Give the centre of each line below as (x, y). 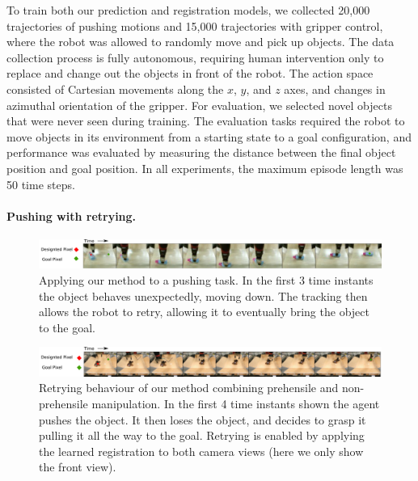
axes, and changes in (335, 89)
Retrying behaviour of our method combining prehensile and (189, 388)
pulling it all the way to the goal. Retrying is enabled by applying (202, 435)
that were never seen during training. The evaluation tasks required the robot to (206, 121)
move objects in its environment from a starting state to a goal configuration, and (209, 136)
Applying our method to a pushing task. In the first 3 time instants (206, 279)
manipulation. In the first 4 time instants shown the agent (236, 403)
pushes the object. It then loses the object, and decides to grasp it (203, 419)
